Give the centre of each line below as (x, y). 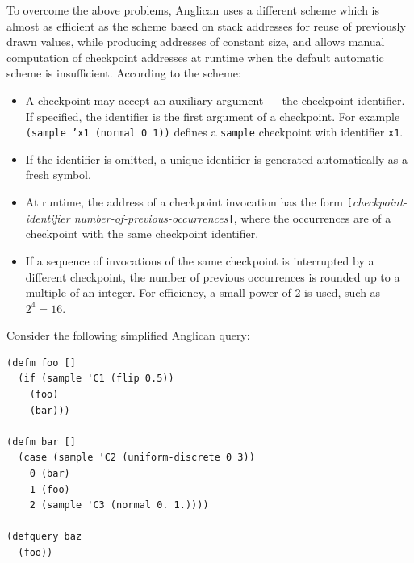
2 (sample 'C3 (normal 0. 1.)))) (119, 505)
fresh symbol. (58, 175)
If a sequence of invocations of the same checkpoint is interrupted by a (200, 260)
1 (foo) (50, 489)
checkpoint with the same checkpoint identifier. (142, 234)
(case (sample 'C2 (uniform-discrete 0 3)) (136, 458)
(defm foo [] (41, 363)
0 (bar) (50, 474)
